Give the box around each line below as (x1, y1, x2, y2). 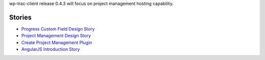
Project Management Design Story (21, 33, 91, 39)
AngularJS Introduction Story (21, 46, 80, 52)
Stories (9, 13, 32, 21)
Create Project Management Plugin (21, 39, 92, 45)
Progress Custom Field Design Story (21, 26, 95, 31)
